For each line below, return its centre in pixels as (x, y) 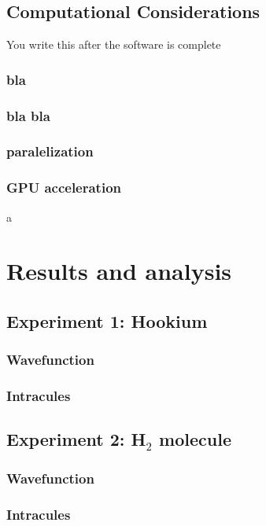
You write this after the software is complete (114, 44)
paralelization (50, 151)
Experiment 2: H (76, 439)
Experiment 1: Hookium (107, 320)
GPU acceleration (64, 188)
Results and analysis (119, 271)
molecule (195, 439)
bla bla (28, 115)
